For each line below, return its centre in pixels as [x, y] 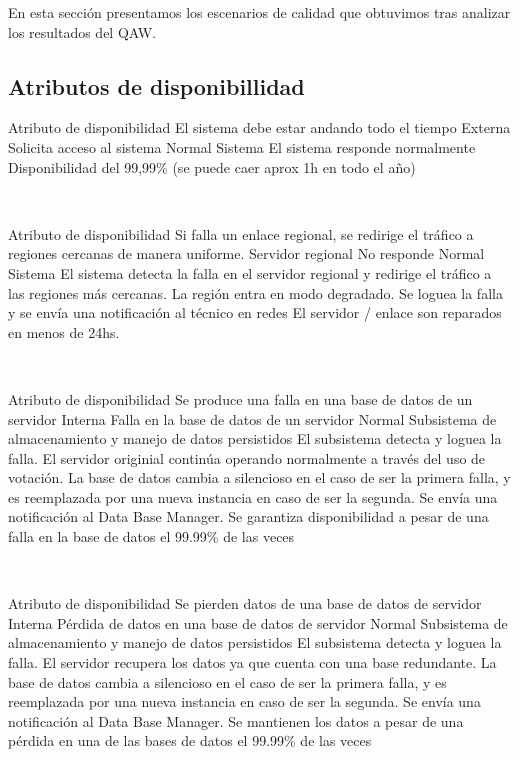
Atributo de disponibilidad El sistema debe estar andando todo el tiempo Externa [259, 127]
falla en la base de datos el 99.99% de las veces [151, 536]
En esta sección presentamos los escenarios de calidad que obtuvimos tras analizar [259, 12]
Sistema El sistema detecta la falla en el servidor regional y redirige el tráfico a [250, 272]
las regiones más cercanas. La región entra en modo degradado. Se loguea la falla [255, 292]
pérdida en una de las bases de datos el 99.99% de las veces [190, 740]
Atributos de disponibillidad [156, 85]
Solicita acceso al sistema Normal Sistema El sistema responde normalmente [242, 146]
